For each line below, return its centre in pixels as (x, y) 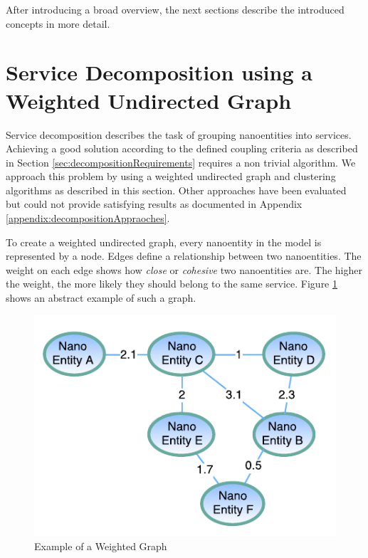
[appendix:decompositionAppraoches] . (88, 218)
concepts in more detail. (58, 23)
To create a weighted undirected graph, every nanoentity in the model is (164, 242)
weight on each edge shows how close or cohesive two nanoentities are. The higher (184, 269)
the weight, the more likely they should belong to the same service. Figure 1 (172, 284)
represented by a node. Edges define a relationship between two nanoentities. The (184, 256)
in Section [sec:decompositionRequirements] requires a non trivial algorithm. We (181, 162)
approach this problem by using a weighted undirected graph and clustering (171, 176)
